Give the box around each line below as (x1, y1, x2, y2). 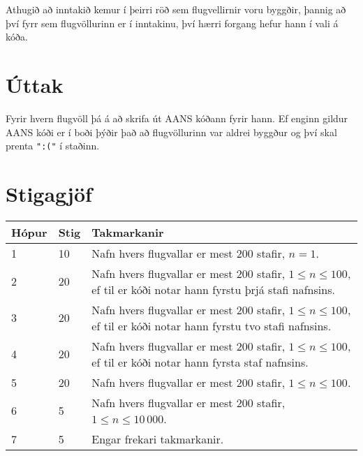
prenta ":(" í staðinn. (6, 138, 100, 153)
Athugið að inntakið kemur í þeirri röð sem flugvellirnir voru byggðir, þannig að (6, 2, 346, 16)
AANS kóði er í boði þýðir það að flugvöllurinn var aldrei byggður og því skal (6, 124, 337, 139)
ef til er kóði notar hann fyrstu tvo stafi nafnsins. (91, 317, 332, 334)
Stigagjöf (6, 179, 92, 207)
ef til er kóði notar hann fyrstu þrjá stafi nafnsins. (91, 281, 335, 297)
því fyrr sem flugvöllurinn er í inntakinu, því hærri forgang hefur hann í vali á (6, 15, 339, 30)
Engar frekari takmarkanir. (91, 430, 224, 447)
